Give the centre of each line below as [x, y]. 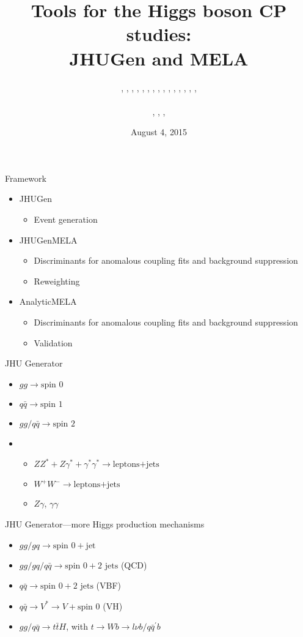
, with [77, 626]
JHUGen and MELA [159, 58]
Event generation [66, 219]
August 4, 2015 [159, 132]
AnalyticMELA [48, 301]
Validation [53, 342]
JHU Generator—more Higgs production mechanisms [105, 524]
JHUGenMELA [48, 240]
